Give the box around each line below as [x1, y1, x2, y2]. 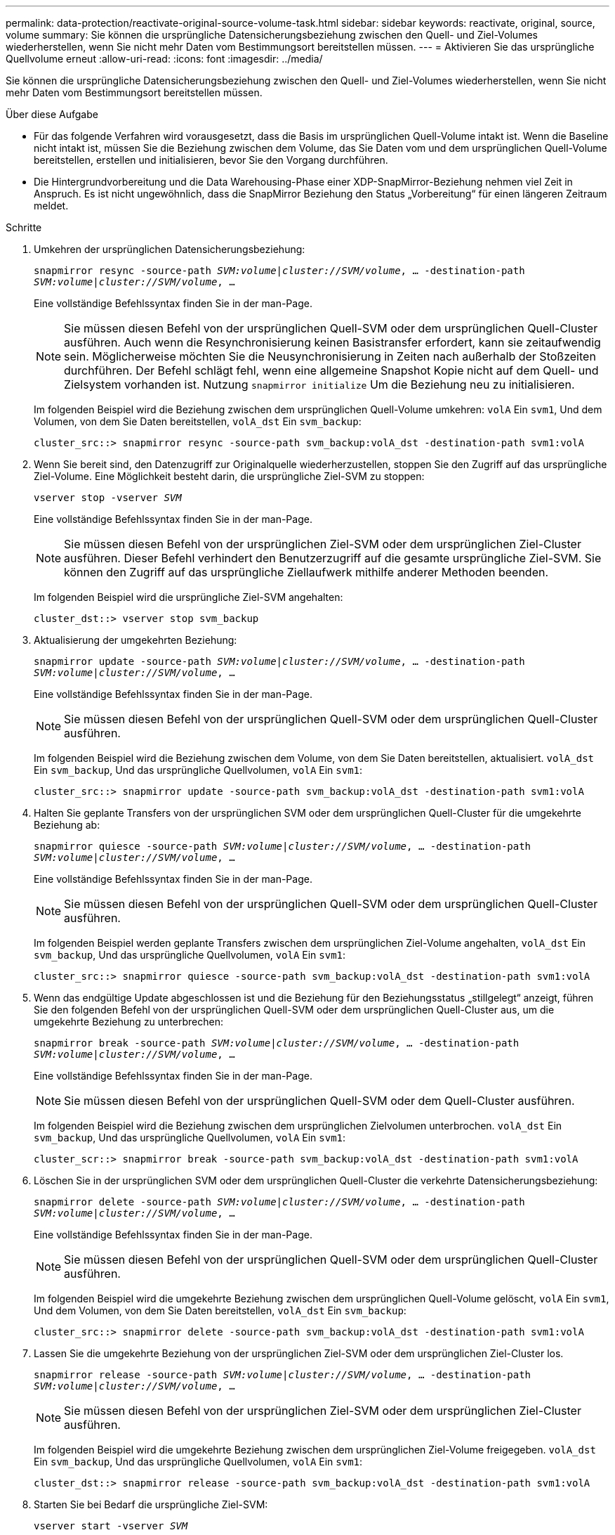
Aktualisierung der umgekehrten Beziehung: [34, 634, 237, 646]
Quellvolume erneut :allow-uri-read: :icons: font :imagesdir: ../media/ [6, 53, 323, 65]
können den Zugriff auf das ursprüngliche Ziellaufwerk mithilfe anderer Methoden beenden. [64, 565, 549, 579]
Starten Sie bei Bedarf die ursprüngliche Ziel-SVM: [34, 1498, 268, 1510]
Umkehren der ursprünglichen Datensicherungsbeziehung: [34, 243, 305, 255]
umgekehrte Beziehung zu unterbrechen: [34, 1016, 223, 1028]
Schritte [6, 221, 42, 233]
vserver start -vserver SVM [34, 1520, 188, 1531]
